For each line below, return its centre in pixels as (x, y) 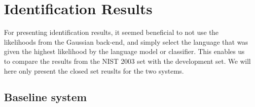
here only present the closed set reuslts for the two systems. (94, 70)
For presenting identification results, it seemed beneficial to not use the (111, 32)
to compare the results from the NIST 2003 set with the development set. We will (127, 61)
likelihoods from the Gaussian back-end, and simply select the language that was (126, 41)
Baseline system (45, 97)
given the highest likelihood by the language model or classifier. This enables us (124, 51)
